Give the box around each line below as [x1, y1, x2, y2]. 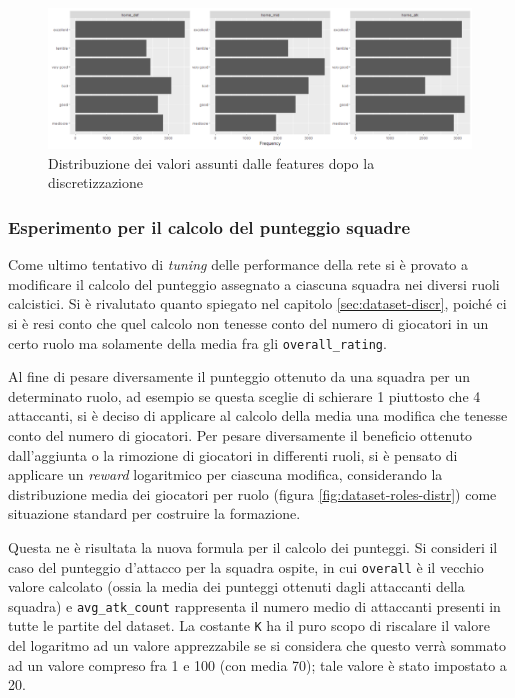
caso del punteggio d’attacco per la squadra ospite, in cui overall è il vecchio [8, 556, 484, 577]
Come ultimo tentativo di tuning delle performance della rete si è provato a [8, 254, 469, 275]
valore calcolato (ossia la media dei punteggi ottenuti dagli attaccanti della [8, 576, 465, 597]
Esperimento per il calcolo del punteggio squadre [8, 214, 411, 239]
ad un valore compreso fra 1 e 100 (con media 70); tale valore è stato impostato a [8, 654, 507, 675]
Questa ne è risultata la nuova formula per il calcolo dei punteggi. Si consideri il [8, 536, 498, 557]
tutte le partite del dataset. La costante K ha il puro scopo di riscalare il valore [8, 615, 490, 636]
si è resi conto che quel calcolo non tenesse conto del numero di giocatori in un [8, 312, 489, 333]
